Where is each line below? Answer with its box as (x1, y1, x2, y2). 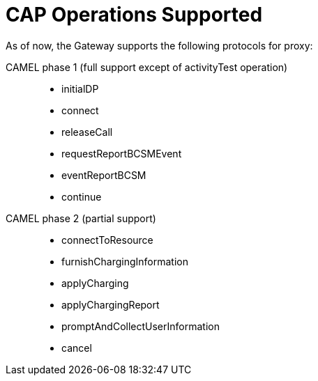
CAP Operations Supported (6, 3, 263, 26)
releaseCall (61, 125, 113, 138)
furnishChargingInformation (61, 255, 188, 267)
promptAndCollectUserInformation (61, 320, 220, 332)
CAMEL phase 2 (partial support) (6, 212, 156, 224)
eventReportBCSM (61, 169, 146, 181)
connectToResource (61, 233, 153, 246)
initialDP (61, 82, 99, 95)
